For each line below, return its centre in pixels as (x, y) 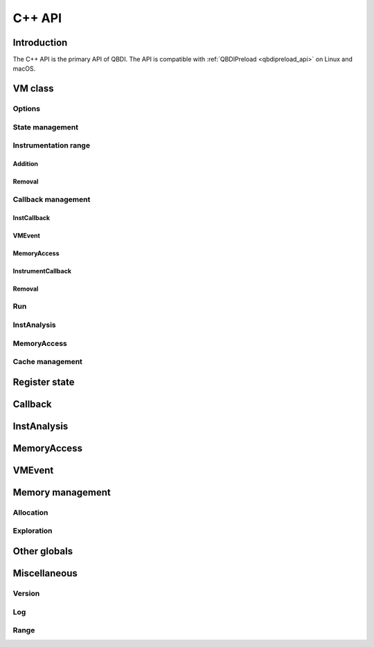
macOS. (24, 69)
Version (26, 593)
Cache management (48, 362)
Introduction (40, 43)
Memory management (62, 492)
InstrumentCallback (42, 271)
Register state (44, 382)
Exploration (33, 531)
